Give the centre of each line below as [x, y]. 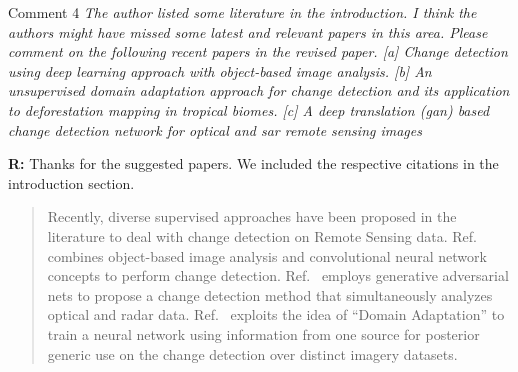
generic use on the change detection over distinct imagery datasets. [252, 353]
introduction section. [71, 182]
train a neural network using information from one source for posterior [263, 333]
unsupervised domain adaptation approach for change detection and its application [259, 90]
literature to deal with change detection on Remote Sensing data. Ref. [262, 235]
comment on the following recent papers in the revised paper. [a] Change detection [258, 51]
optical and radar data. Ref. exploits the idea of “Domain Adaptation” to [276, 314]
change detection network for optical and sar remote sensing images [215, 129]
